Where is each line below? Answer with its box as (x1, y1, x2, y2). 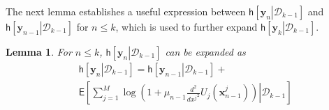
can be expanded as (165, 45, 246, 58)
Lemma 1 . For (6, 45, 72, 58)
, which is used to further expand (115, 19, 258, 33)
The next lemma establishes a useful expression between (6, 4, 246, 18)
